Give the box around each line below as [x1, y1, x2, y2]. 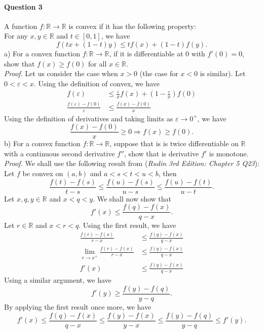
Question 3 [4, 1, 43, 12]
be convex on [22, 168, 63, 178]
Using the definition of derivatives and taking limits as [4, 113, 173, 123]
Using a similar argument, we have [4, 275, 111, 285]
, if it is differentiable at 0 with [109, 48, 205, 58]
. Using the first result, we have [79, 220, 176, 230]
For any [4, 30, 28, 41]
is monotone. [209, 148, 249, 158]
